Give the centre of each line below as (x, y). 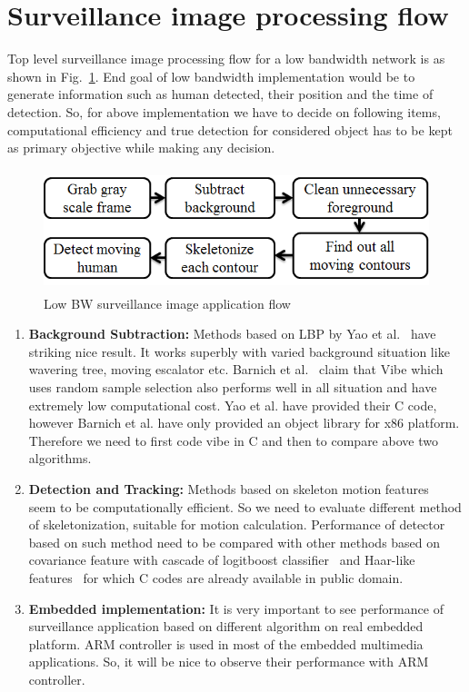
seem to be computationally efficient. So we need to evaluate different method (245, 506)
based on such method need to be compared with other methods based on (234, 542)
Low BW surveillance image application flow (167, 303)
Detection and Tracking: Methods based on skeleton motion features (229, 488)
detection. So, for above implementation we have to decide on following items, (224, 111)
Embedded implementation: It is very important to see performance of (236, 608)
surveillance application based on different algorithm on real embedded (226, 626)
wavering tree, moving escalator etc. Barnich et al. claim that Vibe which (236, 369)
